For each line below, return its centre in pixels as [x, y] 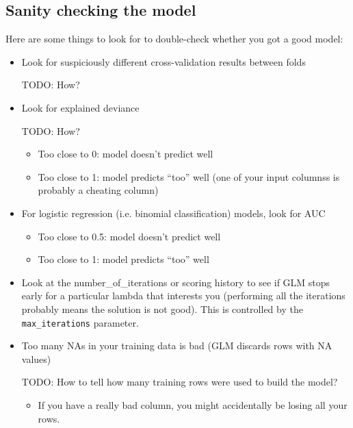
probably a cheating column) [98, 190]
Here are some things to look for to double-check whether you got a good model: [174, 39]
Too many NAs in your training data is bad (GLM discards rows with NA [177, 345]
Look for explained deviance [80, 107]
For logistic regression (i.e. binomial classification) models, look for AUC [173, 213]
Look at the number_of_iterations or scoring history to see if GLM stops [176, 282]
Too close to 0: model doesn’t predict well [126, 154]
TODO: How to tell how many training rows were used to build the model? [180, 382]
